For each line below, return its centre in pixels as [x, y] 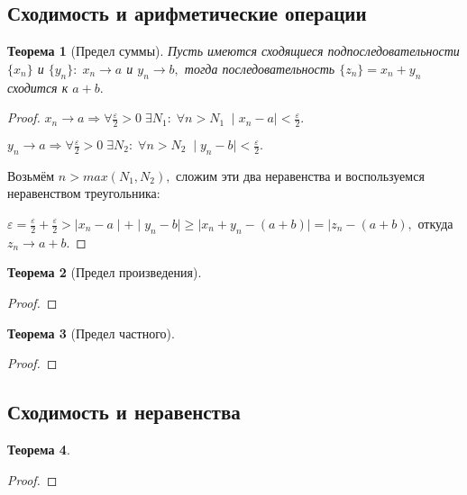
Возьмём [31, 175]
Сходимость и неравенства [124, 412]
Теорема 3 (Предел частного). [91, 333]
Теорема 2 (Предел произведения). [105, 272]
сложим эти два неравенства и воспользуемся [300, 175]
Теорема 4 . [39, 449]
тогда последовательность [260, 68]
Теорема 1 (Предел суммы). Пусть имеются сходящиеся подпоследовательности [233, 51]
